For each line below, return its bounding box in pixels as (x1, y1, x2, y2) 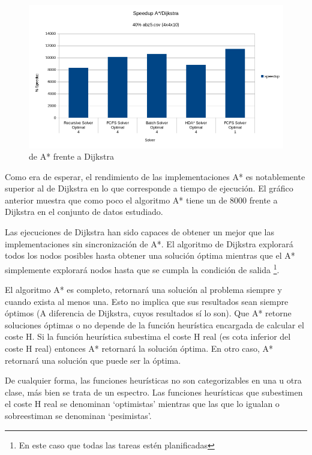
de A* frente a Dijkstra (29, 150, 114, 163)
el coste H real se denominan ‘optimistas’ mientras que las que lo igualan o (5, 397, 280, 410)
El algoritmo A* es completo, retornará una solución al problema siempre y (5, 283, 282, 296)
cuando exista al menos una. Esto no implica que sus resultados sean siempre (5, 295, 289, 307)
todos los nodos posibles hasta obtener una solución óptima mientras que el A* (5, 249, 295, 262)
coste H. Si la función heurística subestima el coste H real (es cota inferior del (5, 330, 291, 343)
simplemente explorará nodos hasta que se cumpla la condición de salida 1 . (5, 261, 280, 276)
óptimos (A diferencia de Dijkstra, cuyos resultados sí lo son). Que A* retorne (5, 307, 292, 319)
